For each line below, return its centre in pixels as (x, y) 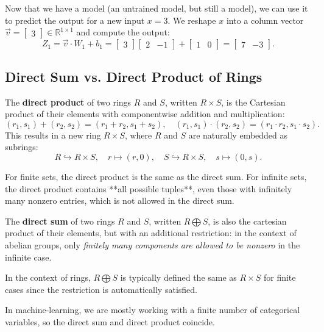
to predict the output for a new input (75, 20)
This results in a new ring (53, 135)
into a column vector (265, 20)
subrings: (22, 147)
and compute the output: (123, 32)
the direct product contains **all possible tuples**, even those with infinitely (149, 188)
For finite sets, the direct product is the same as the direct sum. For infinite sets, (156, 176)
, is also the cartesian (247, 221)
